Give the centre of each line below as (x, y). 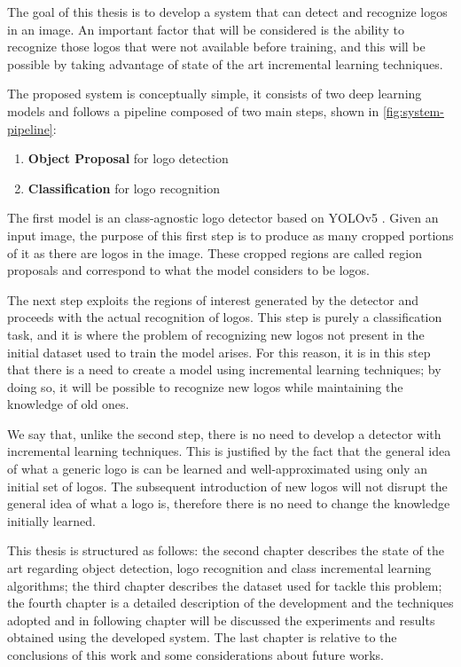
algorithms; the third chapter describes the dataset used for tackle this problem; (225, 585)
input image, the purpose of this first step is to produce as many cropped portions (230, 235)
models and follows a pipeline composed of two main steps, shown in (193, 110)
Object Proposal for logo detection (128, 158)
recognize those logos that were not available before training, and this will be (216, 47)
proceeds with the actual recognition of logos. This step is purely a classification (225, 317)
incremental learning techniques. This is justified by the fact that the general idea (229, 451)
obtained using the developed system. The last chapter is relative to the (202, 637)
